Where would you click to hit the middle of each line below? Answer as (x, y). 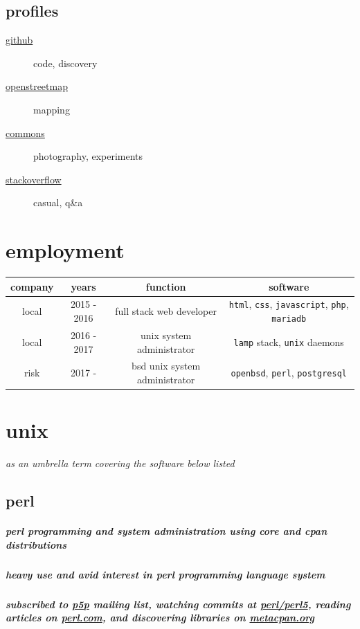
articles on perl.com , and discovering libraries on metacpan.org (160, 618)
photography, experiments (88, 156)
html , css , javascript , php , (289, 304)
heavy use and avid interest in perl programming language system (165, 574)
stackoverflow (34, 179)
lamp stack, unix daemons (289, 341)
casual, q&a (58, 202)
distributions (36, 544)
